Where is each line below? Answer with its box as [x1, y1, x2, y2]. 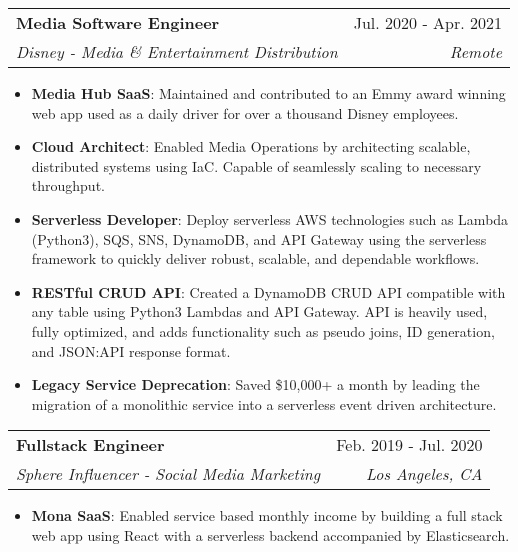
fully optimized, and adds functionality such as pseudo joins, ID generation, [31, 320, 495, 341]
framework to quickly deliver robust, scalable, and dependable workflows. [31, 248, 480, 269]
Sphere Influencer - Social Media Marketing [16, 462, 321, 486]
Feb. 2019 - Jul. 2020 [336, 433, 483, 457]
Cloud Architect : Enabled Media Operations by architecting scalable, [31, 136, 471, 157]
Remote [449, 40, 503, 63]
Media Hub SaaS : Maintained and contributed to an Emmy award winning [31, 83, 506, 103]
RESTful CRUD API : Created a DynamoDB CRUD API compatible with [31, 281, 506, 302]
